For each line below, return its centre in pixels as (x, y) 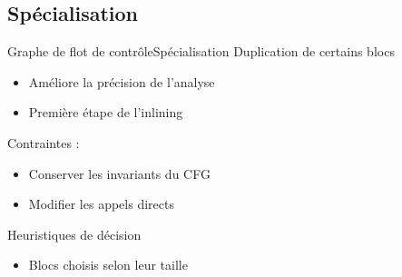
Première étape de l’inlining (106, 112)
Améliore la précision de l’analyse (122, 81)
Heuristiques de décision (74, 234)
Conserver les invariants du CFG (119, 173)
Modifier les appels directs (101, 204)
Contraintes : (44, 142)
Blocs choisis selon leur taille (108, 265)
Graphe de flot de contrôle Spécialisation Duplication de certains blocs (201, 51)
